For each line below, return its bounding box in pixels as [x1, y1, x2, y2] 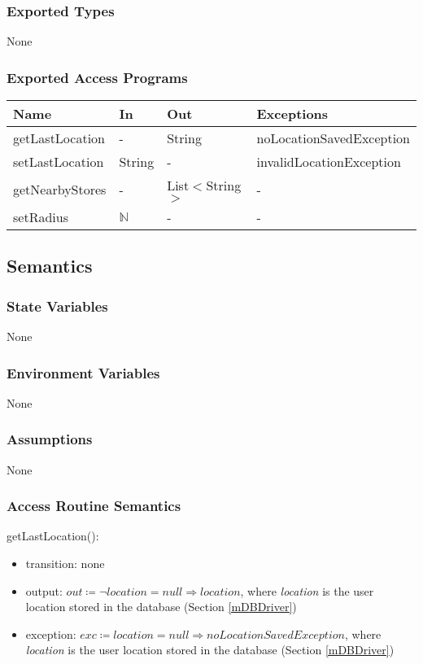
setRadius [13, 207, 68, 227]
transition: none [25, 555, 105, 572]
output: [25, 582, 63, 599]
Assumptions [7, 429, 93, 449]
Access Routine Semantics [7, 496, 181, 516]
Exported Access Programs [7, 67, 188, 87]
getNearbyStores [13, 180, 107, 199]
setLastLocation [13, 152, 104, 172]
